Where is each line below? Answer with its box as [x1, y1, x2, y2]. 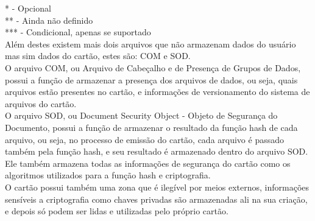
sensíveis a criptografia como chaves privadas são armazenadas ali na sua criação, [5, 192, 308, 205]
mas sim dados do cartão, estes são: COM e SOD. [5, 49, 191, 62]
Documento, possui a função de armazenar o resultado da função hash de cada [5, 121, 298, 133]
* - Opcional [5, 2, 51, 14]
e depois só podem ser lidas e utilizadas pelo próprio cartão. [5, 205, 228, 217]
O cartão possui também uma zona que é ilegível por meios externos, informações [5, 180, 310, 193]
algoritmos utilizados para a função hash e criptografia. [5, 169, 211, 181]
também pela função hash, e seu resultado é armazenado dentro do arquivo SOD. [5, 145, 308, 158]
